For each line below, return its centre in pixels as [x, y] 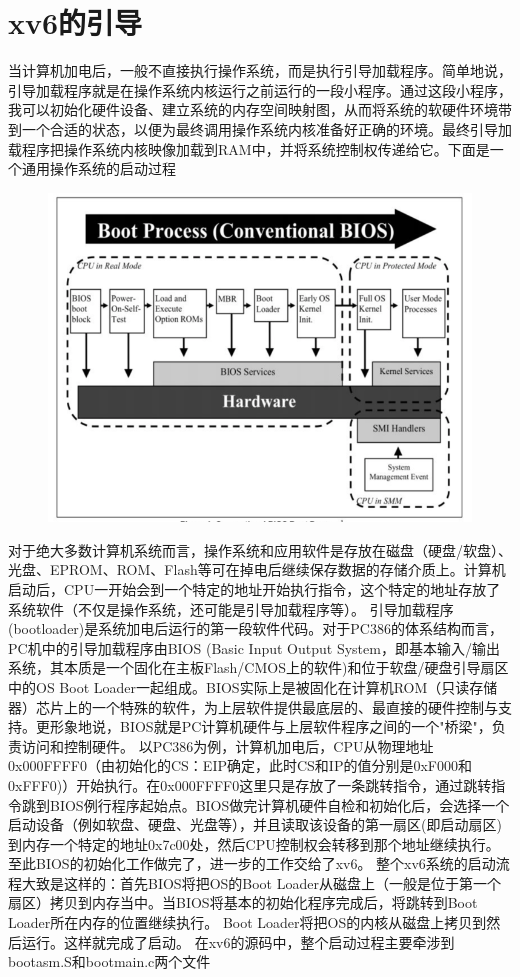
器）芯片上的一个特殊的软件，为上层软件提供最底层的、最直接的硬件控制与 [253, 706]
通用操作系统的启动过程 [98, 168]
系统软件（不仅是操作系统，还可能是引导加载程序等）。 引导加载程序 [231, 608]
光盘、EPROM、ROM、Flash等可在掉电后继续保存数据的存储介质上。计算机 [257, 569]
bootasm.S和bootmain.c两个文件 [109, 961]
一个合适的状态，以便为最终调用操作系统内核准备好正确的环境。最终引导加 [266, 128]
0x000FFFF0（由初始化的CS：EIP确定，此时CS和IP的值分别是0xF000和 [240, 765]
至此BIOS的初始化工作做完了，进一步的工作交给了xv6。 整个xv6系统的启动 [252, 863]
